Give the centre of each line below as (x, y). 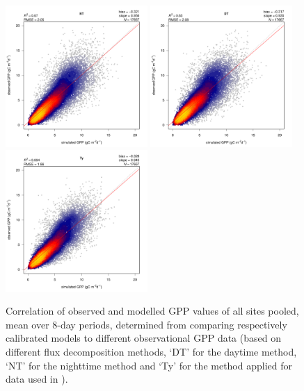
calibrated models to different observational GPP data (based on (143, 338)
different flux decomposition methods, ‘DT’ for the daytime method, (151, 351)
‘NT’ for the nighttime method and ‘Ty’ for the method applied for (149, 365)
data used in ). (37, 379)
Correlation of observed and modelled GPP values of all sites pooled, (152, 311)
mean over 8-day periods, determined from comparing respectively (146, 324)
